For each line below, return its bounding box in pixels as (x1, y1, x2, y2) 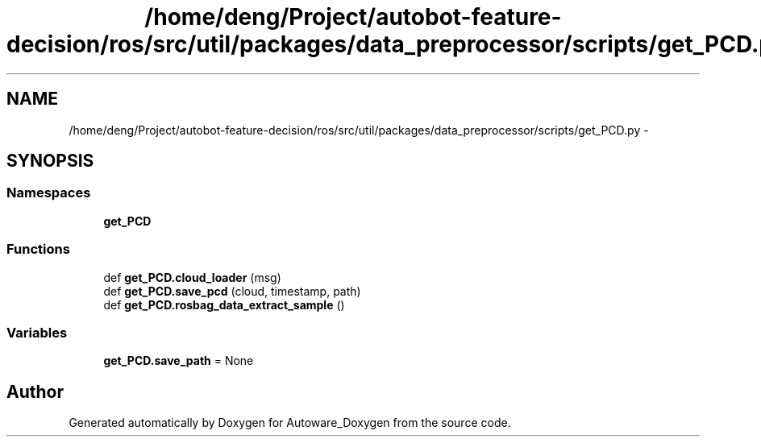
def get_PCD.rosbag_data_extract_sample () (103, 297, 345, 312)
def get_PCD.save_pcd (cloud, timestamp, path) (103, 284, 361, 298)
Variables (6, 324, 68, 341)
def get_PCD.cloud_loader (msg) (103, 270, 281, 284)
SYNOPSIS (6, 151, 94, 172)
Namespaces (6, 184, 91, 201)
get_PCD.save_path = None (103, 354, 254, 368)
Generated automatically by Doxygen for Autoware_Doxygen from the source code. (69, 416, 511, 430)
